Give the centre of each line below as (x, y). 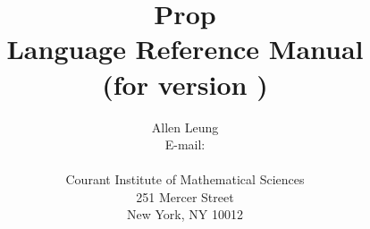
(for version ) (185, 84)
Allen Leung (185, 127)
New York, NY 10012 (185, 214)
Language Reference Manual (185, 49)
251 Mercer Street (185, 196)
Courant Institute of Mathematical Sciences (185, 179)
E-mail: (185, 144)
